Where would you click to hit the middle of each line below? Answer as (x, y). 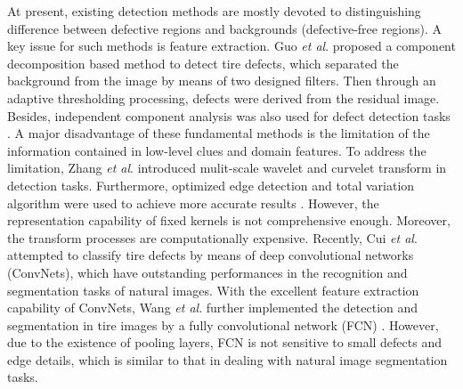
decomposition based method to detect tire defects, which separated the (203, 63)
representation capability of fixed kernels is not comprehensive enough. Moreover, (229, 220)
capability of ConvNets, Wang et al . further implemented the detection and (213, 308)
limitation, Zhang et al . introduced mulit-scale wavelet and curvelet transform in (227, 168)
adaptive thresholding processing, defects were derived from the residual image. (223, 97)
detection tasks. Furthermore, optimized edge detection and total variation (211, 185)
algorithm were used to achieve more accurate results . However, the (193, 203)
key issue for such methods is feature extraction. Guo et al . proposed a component (231, 46)
